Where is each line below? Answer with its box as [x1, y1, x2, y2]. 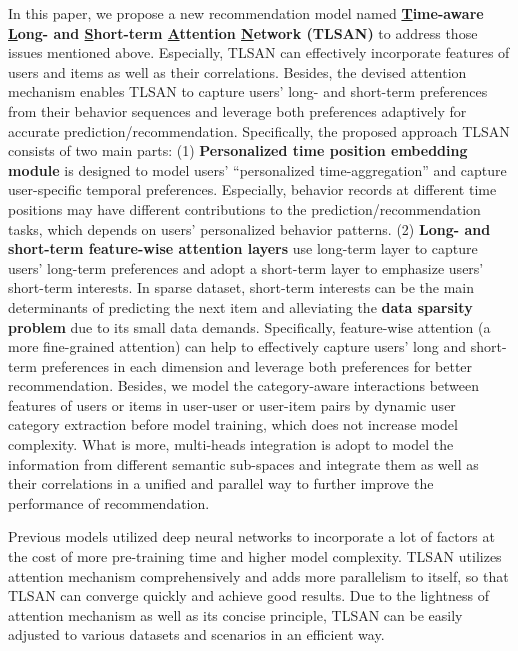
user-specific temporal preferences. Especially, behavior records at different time [8, 179, 497, 200]
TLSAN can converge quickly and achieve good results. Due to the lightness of [8, 585, 490, 606]
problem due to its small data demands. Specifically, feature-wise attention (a [8, 316, 491, 337]
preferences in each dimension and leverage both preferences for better [41, 355, 473, 376]
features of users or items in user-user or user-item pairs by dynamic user [8, 394, 456, 415]
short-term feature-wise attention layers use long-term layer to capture [8, 238, 478, 259]
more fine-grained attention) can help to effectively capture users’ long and [8, 336, 467, 357]
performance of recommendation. [8, 492, 210, 513]
